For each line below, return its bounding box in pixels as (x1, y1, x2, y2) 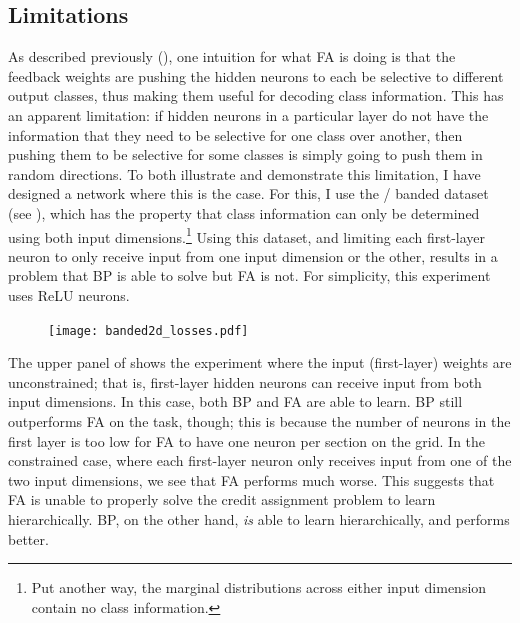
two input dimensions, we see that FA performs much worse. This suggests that (8, 469, 495, 490)
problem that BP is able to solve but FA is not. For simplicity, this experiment (8, 265, 491, 286)
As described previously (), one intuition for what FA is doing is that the (8, 46, 456, 67)
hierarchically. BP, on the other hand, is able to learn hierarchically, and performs (8, 508, 510, 529)
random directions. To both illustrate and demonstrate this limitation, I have (8, 163, 481, 184)
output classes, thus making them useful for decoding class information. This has (8, 85, 504, 106)
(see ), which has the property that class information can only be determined (8, 202, 480, 223)
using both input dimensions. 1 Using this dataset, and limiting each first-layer (8, 223, 486, 247)
